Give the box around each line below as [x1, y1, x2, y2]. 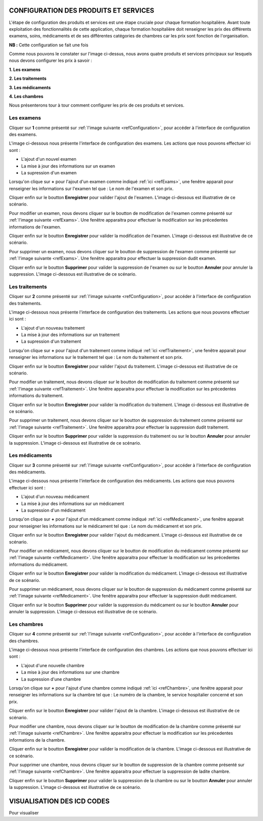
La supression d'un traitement [21, 338, 81, 344]
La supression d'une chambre [21, 676, 81, 682]
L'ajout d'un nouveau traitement [21, 325, 85, 331]
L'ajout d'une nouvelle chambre [21, 662, 85, 668]
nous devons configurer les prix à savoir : [9, 57, 93, 63]
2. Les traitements [9, 75, 47, 81]
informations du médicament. [9, 561, 68, 567]
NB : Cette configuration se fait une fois [9, 42, 89, 48]
